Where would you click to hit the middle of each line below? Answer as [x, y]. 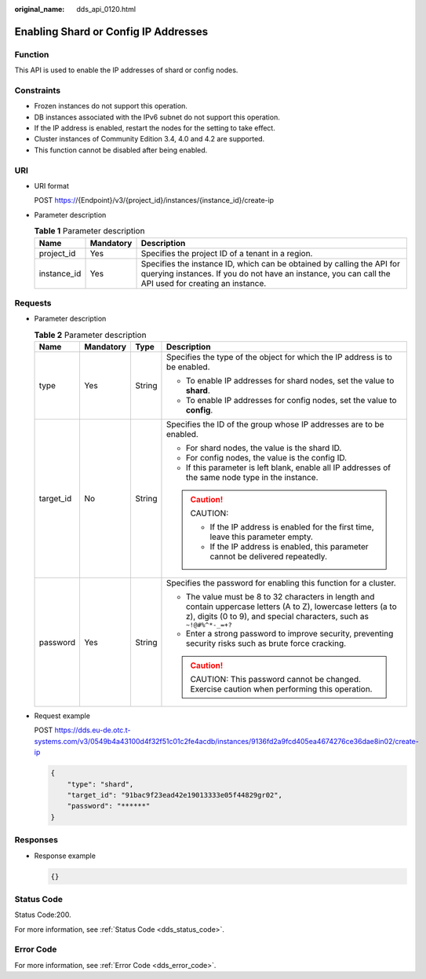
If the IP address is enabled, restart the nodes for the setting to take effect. [155, 128]
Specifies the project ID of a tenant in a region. [227, 253]
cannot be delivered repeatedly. [269, 556]
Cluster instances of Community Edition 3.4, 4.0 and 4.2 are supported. [149, 139]
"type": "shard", [100, 784]
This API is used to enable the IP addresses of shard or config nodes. [126, 70]
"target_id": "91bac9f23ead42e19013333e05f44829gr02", [175, 795]
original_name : [40, 9]
